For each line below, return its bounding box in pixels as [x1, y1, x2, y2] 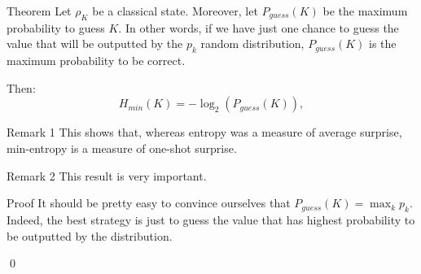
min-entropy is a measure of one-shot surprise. [7, 139, 237, 156]
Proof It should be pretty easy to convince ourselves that [7, 194, 291, 211]
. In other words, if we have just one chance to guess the [118, 19, 399, 36]
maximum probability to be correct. [7, 52, 186, 69]
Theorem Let [7, 2, 72, 19]
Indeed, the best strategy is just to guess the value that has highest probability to [7, 211, 415, 228]
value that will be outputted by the [7, 35, 183, 52]
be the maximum [322, 2, 408, 19]
